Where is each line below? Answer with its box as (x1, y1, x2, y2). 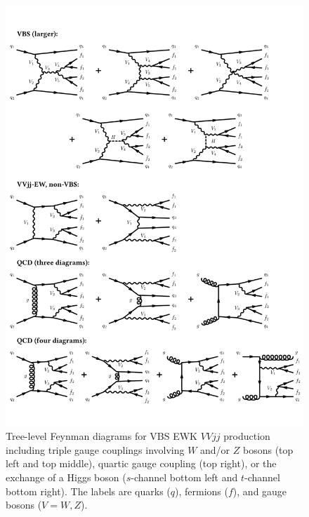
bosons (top (243, 442, 294, 457)
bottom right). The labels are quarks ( (6, 483, 171, 498)
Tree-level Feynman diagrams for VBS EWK (6, 429, 197, 443)
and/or (200, 442, 230, 457)
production (223, 429, 270, 443)
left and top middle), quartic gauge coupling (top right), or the (6, 456, 277, 471)
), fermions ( (175, 483, 228, 498)
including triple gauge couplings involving (6, 442, 185, 457)
